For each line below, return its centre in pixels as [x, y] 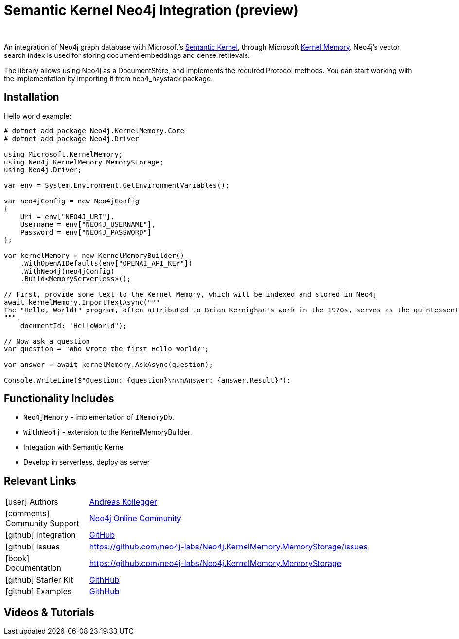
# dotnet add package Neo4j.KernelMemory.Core [94, 131]
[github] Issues [33, 547]
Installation [32, 97]
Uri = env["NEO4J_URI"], [67, 216]
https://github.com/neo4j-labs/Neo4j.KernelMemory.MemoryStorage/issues [228, 547]
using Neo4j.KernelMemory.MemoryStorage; [84, 162]
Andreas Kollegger [123, 502]
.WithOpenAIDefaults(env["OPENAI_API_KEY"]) [106, 263]
